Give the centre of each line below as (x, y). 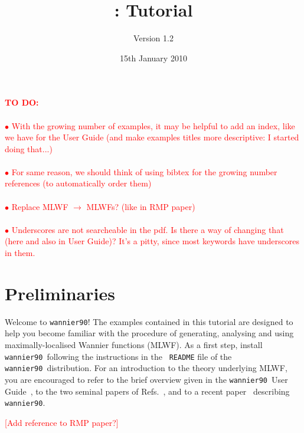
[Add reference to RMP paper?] (62, 422)
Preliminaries (60, 293)
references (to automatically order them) (78, 183)
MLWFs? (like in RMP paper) (141, 206)
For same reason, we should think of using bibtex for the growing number (144, 171)
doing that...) (29, 148)
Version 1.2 (153, 38)
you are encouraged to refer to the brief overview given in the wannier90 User (146, 379)
